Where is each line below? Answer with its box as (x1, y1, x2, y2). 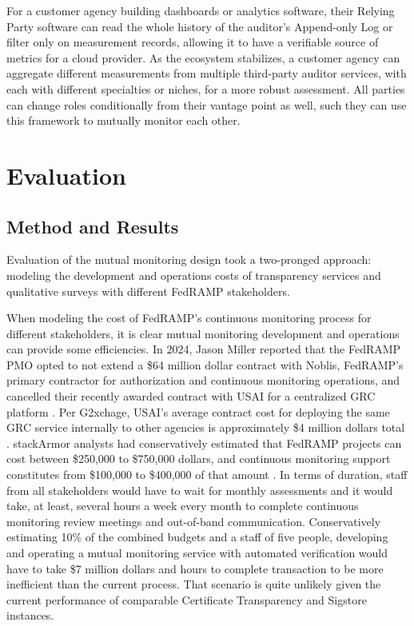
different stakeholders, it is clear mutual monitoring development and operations (6, 325, 400, 341)
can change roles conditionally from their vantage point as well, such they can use (6, 96, 407, 113)
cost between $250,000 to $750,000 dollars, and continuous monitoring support (6, 450, 391, 467)
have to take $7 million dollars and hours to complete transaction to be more (6, 560, 384, 576)
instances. (6, 607, 54, 624)
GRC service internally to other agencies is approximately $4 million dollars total (6, 419, 405, 436)
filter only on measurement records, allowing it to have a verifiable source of (6, 34, 379, 50)
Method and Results (6, 213, 179, 238)
